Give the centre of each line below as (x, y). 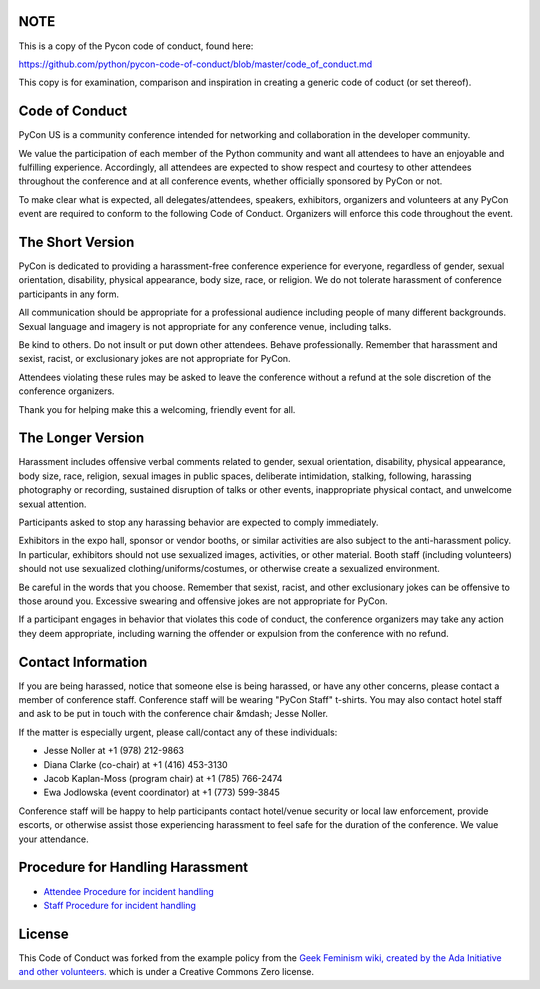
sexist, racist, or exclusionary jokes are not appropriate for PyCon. (154, 359)
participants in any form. (69, 294)
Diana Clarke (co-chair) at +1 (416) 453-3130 (136, 764)
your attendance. (53, 839)
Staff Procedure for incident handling (120, 905)
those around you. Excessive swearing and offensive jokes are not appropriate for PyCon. (203, 601)
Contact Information (83, 661)
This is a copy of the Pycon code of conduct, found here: (136, 46)
